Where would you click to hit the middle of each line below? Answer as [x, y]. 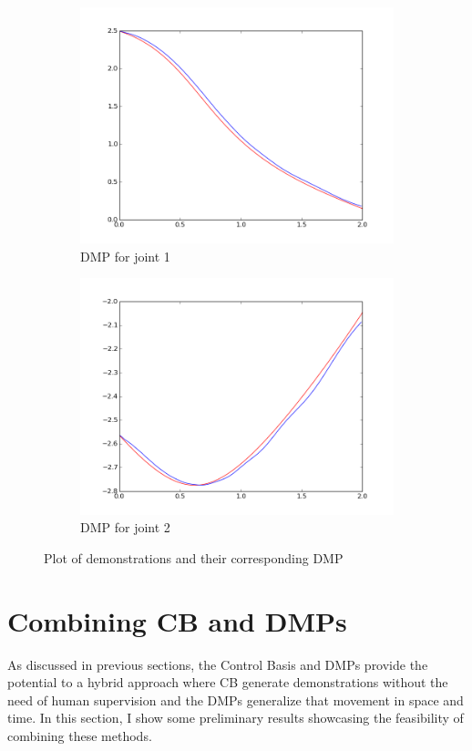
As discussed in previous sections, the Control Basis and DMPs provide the [218, 664]
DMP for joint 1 [125, 256]
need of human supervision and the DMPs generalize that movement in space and [236, 700]
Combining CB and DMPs [177, 620]
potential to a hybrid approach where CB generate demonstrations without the [228, 682]
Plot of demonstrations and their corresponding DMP [194, 557]
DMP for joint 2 [125, 527]
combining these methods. [80, 736]
